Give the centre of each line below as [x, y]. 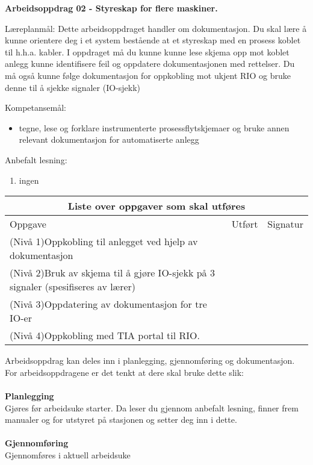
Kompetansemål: [36, 108]
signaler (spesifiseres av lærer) [73, 287]
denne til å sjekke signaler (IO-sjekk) [73, 87]
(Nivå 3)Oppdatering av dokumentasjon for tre [108, 304]
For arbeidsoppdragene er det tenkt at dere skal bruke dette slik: [124, 372]
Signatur [285, 224]
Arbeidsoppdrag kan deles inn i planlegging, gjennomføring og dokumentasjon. [150, 360]
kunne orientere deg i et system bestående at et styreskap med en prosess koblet [153, 40]
